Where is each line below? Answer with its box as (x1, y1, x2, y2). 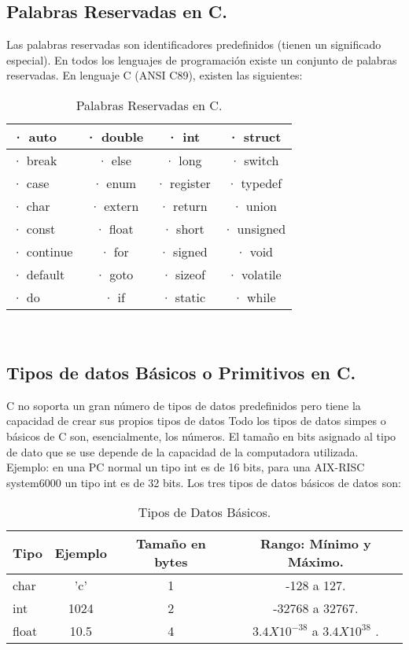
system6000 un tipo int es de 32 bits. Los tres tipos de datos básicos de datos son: (6, 474, 401, 490)
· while (233, 287, 276, 306)
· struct (227, 127, 282, 146)
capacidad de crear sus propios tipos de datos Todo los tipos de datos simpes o (6, 412, 386, 429)
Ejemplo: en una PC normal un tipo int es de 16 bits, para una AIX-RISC (6, 459, 365, 475)
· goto (95, 264, 134, 283)
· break (13, 150, 57, 169)
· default (13, 264, 65, 283)
